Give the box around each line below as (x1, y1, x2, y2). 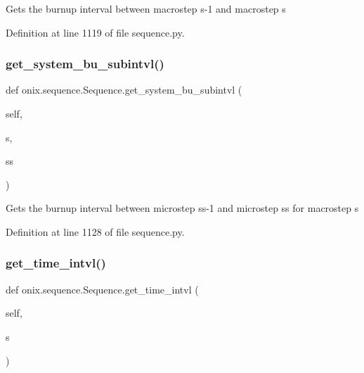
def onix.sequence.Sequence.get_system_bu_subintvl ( (6, 82, 242, 97)
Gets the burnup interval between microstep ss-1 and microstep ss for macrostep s (6, 201, 359, 215)
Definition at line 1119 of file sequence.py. (6, 25, 185, 39)
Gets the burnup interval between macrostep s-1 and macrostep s (6, 1, 286, 15)
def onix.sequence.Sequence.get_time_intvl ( (6, 282, 199, 296)
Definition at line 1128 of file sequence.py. (6, 224, 185, 239)
